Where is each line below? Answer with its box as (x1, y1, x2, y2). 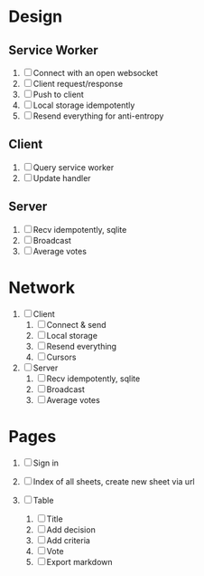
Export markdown (46, 556, 114, 567)
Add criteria (46, 534, 91, 545)
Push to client (32, 89, 85, 100)
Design (8, 6, 63, 27)
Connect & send (46, 319, 107, 330)
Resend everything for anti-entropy (32, 110, 164, 121)
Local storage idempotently (32, 100, 135, 110)
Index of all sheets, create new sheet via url (32, 475, 195, 486)
